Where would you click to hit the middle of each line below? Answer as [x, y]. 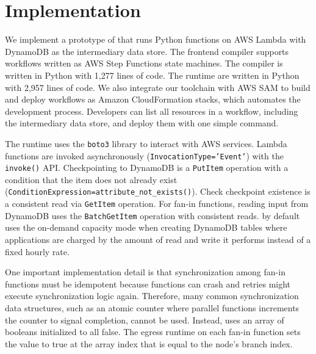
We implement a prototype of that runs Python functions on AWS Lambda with [156, 39]
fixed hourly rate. [37, 251]
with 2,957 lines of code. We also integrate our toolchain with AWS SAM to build [158, 87]
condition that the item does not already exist [91, 179]
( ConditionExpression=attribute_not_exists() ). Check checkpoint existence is [158, 191]
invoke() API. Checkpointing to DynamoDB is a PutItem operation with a [147, 168]
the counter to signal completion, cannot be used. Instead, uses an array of [145, 320]
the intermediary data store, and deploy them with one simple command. [142, 123]
